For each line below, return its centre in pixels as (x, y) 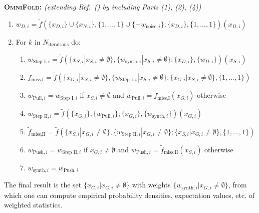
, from (237, 185)
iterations (58, 45)
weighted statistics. (33, 205)
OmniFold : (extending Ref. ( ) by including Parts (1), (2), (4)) (103, 7)
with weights (151, 185)
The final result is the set (43, 185)
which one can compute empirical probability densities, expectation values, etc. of (129, 195)
